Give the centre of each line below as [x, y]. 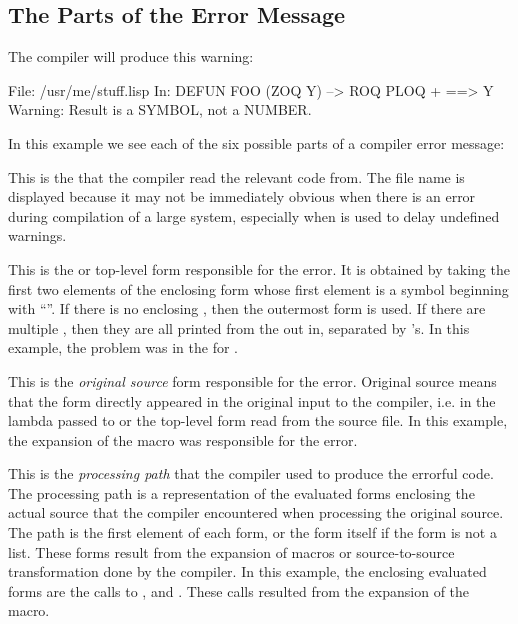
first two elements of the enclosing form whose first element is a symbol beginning [258, 288]
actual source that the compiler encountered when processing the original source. [256, 512]
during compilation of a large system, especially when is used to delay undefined [254, 215]
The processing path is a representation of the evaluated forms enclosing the [241, 492]
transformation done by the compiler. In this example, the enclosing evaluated [247, 571]
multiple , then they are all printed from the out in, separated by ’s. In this [239, 327]
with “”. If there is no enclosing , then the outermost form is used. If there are [247, 308]
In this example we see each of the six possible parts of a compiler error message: [256, 142]
